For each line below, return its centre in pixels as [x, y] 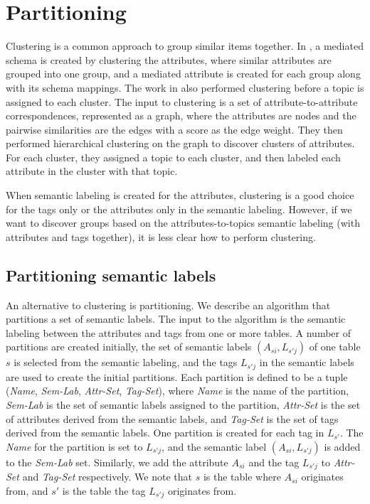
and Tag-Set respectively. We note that [107, 477]
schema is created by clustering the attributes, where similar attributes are [169, 59]
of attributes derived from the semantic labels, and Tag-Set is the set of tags [172, 418]
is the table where [242, 477]
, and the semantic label [214, 446]
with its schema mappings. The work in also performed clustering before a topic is [185, 87]
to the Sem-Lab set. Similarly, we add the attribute [117, 462]
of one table [335, 347]
